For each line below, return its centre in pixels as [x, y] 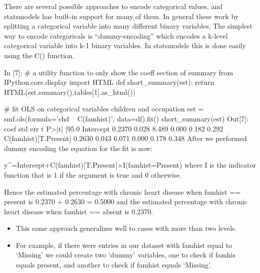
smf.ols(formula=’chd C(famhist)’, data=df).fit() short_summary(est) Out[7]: [126, 118]
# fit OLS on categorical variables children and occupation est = [104, 109]
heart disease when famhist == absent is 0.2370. [79, 211]
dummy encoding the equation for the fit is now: [78, 148]
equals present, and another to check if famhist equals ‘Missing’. [114, 265]
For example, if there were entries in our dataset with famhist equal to [124, 245]
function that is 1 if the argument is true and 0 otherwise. [93, 174]
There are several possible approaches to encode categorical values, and [113, 6]
